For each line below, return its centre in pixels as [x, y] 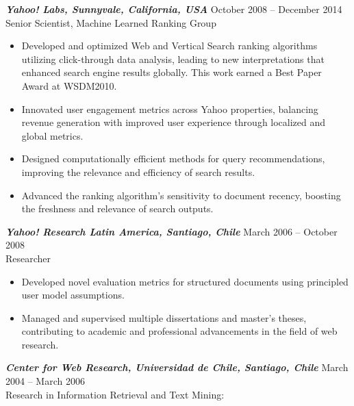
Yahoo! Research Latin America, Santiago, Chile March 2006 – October [172, 231]
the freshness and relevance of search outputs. [117, 208]
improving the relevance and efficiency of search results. [138, 172]
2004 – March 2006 [45, 381]
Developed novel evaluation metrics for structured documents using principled [185, 281]
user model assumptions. [73, 295]
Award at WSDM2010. [69, 85]
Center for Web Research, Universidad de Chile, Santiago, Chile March [177, 367]
